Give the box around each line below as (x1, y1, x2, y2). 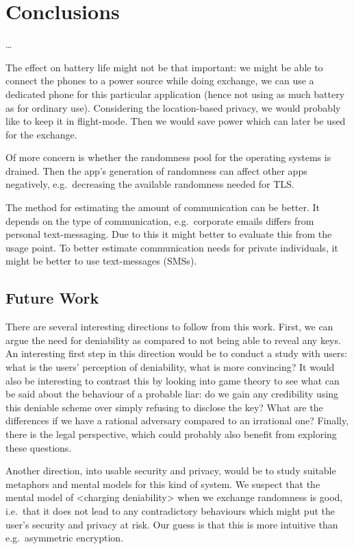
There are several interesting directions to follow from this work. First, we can (5, 319, 333, 334)
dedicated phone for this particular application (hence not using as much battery (5, 86, 345, 101)
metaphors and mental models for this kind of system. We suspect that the (5, 476, 320, 491)
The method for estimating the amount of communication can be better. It (5, 200, 320, 215)
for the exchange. (5, 127, 77, 141)
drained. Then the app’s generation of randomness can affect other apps (5, 163, 307, 178)
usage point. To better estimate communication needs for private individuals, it (5, 240, 338, 254)
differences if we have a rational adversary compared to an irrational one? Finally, (5, 413, 349, 428)
